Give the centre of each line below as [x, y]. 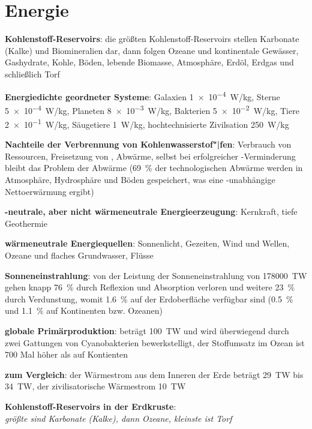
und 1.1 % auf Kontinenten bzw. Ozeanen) [84, 310]
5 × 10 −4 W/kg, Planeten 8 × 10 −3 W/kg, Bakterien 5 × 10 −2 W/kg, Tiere [152, 109]
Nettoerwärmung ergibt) [49, 191]
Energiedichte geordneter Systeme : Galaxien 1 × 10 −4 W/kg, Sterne [142, 95]
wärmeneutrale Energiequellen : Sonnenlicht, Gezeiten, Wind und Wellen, [147, 243]
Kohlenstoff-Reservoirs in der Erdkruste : [91, 406]
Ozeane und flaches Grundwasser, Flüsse [79, 255]
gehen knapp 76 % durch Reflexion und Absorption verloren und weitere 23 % [150, 287]
